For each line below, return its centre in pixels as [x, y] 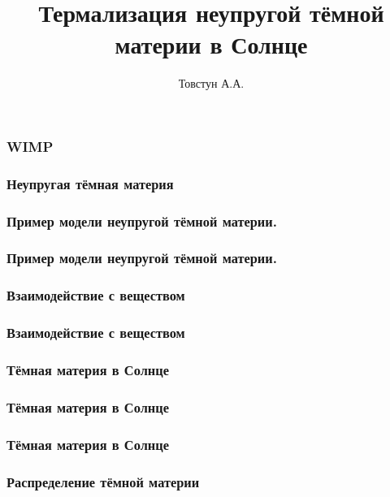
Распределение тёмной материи [103, 481]
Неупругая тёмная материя [90, 183]
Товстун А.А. [211, 83]
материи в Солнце [211, 44]
